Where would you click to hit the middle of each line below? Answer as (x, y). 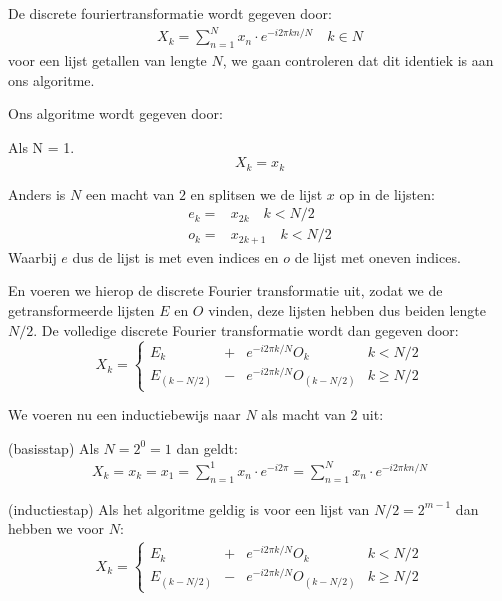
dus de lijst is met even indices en (175, 256)
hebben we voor (56, 528)
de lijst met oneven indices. (377, 256)
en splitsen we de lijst (256, 193)
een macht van (130, 193)
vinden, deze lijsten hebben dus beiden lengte (347, 310)
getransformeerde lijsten (81, 310)
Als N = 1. (41, 146)
